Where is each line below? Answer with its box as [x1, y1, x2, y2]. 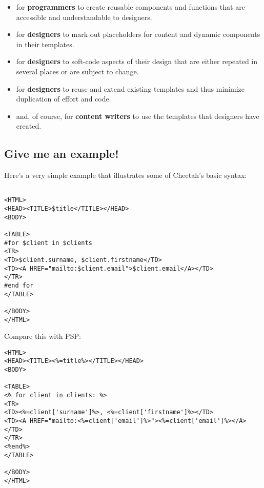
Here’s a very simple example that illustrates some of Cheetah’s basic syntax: [4, 170, 247, 180]
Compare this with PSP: [4, 331, 81, 341]
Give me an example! [4, 146, 119, 161]
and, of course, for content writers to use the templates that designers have [16, 110, 259, 121]
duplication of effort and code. [16, 93, 111, 104]
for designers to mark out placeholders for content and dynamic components [16, 29, 260, 39]
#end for [4, 281, 34, 289]
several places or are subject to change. [16, 66, 139, 76]
